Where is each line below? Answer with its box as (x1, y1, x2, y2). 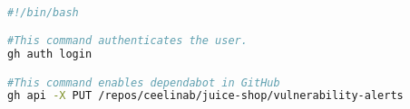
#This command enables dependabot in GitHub (7, 76, 280, 89)
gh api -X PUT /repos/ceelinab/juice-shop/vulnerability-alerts (7, 89, 404, 103)
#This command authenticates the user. (7, 34, 248, 48)
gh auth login (7, 48, 93, 61)
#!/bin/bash (7, 5, 79, 19)
